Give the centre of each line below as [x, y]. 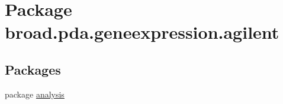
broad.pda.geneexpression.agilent [142, 32]
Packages [33, 69]
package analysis [35, 94]
